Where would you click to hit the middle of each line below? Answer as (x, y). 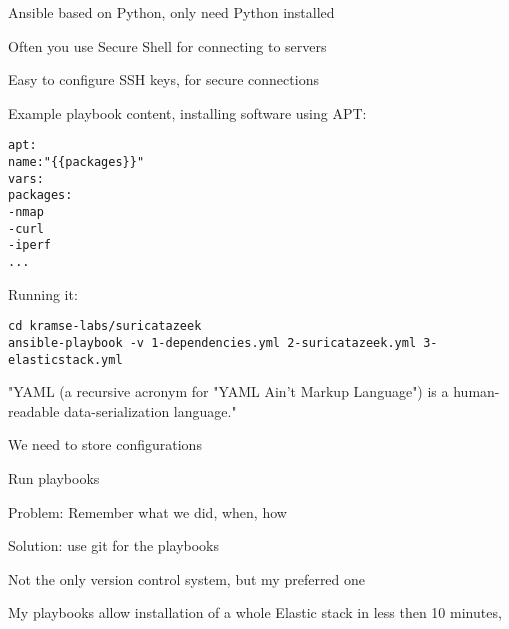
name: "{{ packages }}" (76, 162)
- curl (26, 228)
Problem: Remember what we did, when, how (147, 511)
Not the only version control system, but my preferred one (187, 578)
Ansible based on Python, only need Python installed (171, 12)
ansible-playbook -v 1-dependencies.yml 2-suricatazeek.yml (212, 342)
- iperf (29, 245)
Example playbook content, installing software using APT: (187, 112)
